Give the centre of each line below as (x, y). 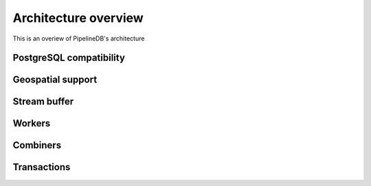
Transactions (42, 167)
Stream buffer (43, 102)
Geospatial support (55, 80)
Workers (32, 124)
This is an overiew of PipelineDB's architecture (79, 38)
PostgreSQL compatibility (69, 58)
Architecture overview (78, 18)
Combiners (37, 145)
